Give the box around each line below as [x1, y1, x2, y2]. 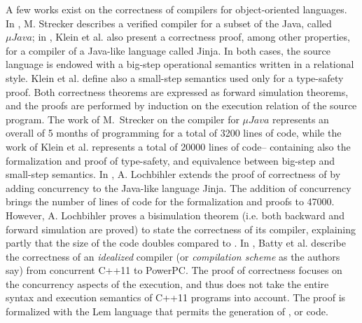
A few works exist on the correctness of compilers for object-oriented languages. [6, 2, 347, 16]
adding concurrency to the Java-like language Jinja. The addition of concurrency [6, 180, 351, 195]
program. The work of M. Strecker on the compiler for [6, 111, 239, 126]
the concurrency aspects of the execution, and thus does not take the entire [6, 276, 329, 291]
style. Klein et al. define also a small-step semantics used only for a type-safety [6, 70, 344, 85]
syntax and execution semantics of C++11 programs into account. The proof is [6, 290, 346, 305]
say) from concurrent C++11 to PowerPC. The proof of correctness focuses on [6, 263, 342, 277]
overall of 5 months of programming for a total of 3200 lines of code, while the [6, 125, 342, 140]
